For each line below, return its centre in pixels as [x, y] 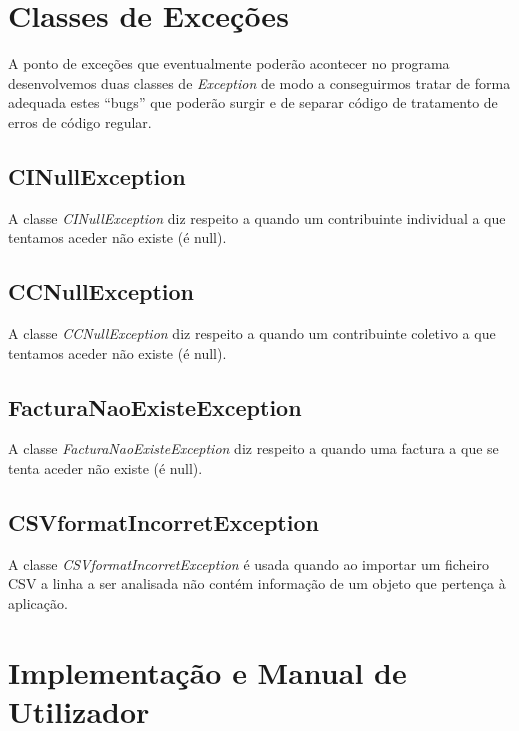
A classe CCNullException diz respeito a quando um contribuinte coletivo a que [252, 333]
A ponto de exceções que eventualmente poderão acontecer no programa [229, 63]
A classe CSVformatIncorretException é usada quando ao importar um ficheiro [248, 563]
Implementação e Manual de [207, 671]
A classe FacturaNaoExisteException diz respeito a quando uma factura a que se [253, 448]
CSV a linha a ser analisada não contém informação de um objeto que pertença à [257, 583]
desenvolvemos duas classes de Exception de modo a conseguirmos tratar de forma [259, 82]
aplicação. [38, 603]
